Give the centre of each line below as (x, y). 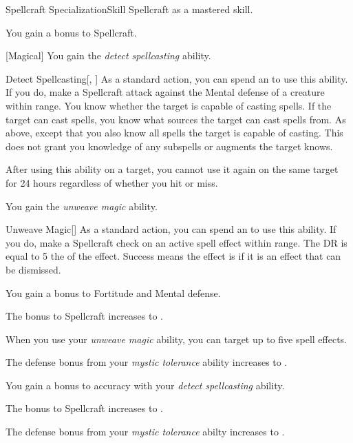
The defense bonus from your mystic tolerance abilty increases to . (145, 432)
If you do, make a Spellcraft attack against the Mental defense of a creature (165, 92)
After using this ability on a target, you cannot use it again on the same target (172, 169)
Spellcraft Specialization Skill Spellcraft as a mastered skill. (129, 9)
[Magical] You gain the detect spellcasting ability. (108, 55)
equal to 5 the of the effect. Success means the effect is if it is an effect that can (173, 256)
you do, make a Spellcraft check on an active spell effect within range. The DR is (176, 242)
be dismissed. (33, 269)
